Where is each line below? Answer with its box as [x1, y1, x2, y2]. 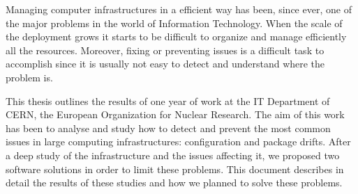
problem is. [6, 70, 53, 84]
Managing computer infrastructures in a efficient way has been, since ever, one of [6, 2, 352, 16]
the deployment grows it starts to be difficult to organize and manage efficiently [6, 29, 347, 44]
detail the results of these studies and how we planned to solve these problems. [6, 175, 343, 190]
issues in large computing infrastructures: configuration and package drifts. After [6, 134, 351, 149]
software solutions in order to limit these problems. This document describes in [6, 161, 344, 176]
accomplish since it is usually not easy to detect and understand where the [6, 56, 325, 71]
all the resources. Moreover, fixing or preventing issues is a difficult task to [6, 42, 325, 57]
